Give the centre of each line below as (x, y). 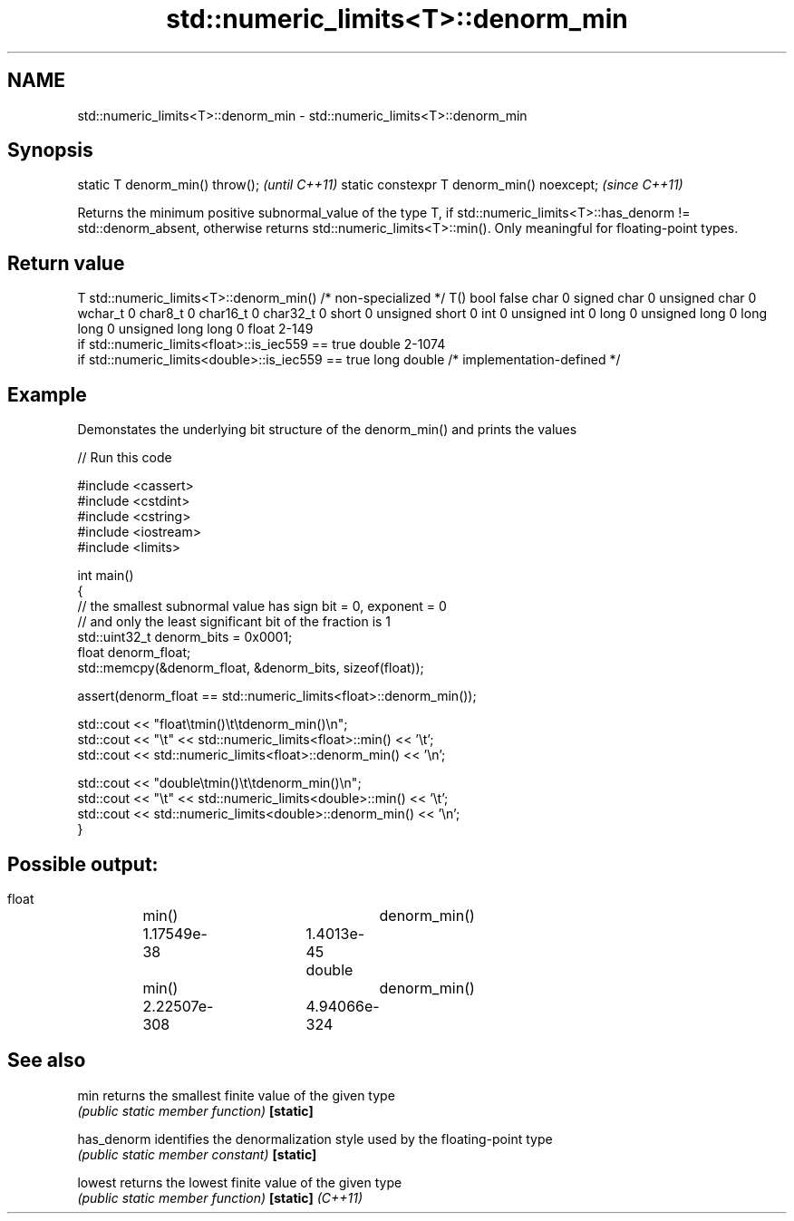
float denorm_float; (134, 653)
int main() (106, 576)
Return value (66, 263)
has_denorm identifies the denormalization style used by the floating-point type (315, 1139)
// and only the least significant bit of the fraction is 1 (234, 622)
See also (47, 1061)
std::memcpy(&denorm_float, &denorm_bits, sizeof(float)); (251, 668)
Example (47, 394)
